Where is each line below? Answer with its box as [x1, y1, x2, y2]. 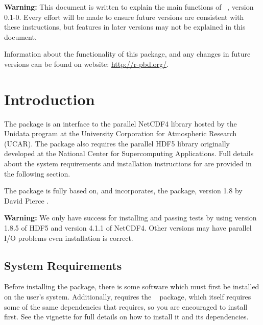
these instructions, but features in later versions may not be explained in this [4, 21, 246, 32]
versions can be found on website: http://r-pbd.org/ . [4, 58, 169, 69]
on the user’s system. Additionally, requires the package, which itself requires [4, 291, 251, 302]
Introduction [4, 88, 95, 109]
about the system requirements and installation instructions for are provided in [4, 158, 252, 169]
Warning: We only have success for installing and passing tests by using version [4, 212, 257, 223]
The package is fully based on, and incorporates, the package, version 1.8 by [4, 185, 243, 196]
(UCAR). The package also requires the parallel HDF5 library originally [4, 138, 230, 148]
